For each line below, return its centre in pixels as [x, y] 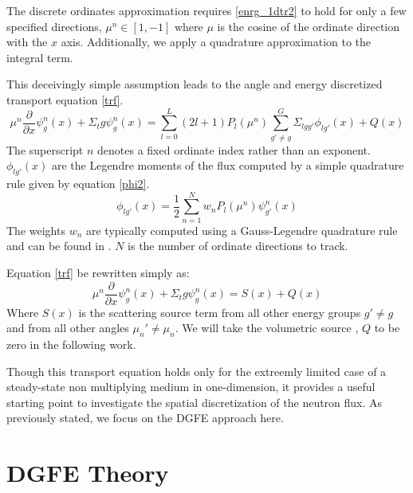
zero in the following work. [71, 344]
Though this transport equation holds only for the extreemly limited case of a [197, 371]
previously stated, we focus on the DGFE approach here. [145, 418]
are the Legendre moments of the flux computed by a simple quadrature [228, 165]
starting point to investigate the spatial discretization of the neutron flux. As [195, 402]
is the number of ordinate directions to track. [238, 246]
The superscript [45, 149]
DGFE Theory [88, 473]
